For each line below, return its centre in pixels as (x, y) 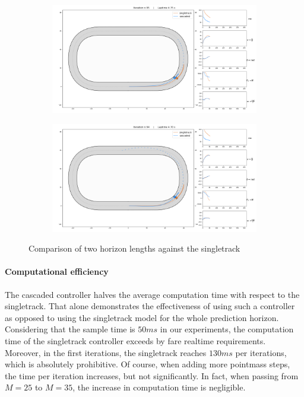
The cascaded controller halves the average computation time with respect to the (152, 294)
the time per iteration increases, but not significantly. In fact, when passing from (152, 375)
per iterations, (261, 352)
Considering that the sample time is (70, 329)
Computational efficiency (57, 271)
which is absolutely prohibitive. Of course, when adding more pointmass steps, (148, 364)
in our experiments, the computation (227, 329)
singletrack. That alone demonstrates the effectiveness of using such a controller (150, 306)
